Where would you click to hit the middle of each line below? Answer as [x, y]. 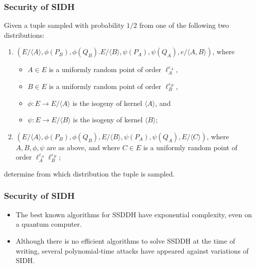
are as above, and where [83, 147]
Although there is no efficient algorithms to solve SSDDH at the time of [125, 240]
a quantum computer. [49, 224]
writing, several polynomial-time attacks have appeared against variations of [132, 250]
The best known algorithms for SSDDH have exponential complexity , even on [134, 214]
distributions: [24, 35]
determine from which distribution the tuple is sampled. [89, 173]
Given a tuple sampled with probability [64, 25]
